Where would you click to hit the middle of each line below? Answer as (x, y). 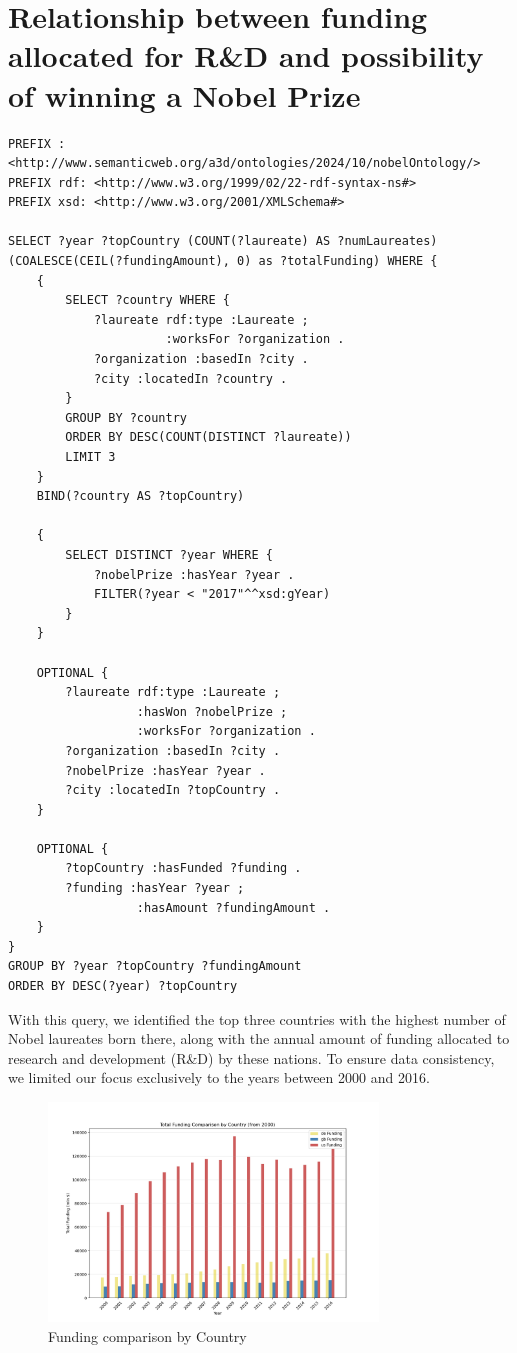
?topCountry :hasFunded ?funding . (183, 868)
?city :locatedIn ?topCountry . (173, 790)
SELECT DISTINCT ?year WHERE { (169, 554)
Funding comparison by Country (147, 1335)
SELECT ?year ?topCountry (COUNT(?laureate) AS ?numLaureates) (223, 241)
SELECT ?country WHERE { (147, 300)
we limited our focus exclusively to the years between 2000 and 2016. (219, 1077)
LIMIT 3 (90, 457)
